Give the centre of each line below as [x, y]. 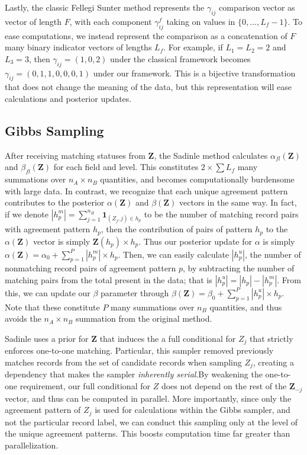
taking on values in [201, 21]
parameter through [135, 292]
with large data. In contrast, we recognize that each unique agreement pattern [146, 190]
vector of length [33, 21]
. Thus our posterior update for [195, 241]
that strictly [271, 338]
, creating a [274, 362]
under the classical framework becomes [180, 58]
